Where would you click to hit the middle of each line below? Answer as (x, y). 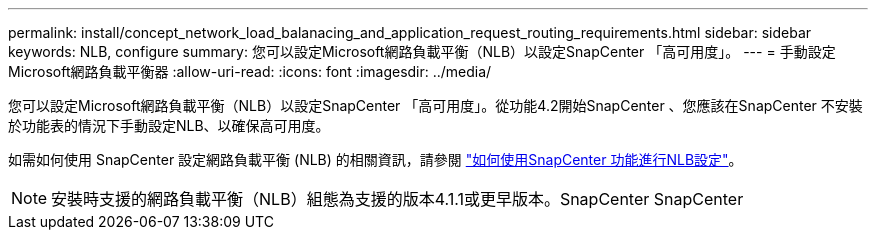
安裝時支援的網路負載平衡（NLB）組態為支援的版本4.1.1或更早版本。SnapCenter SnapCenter (397, 199)
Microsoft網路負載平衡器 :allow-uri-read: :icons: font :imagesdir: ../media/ (250, 71)
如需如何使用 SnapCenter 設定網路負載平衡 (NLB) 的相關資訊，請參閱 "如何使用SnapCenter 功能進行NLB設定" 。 (375, 159)
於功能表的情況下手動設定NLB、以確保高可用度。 (169, 125)
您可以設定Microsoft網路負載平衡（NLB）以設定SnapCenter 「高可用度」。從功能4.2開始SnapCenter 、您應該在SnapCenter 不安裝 (435, 105)
